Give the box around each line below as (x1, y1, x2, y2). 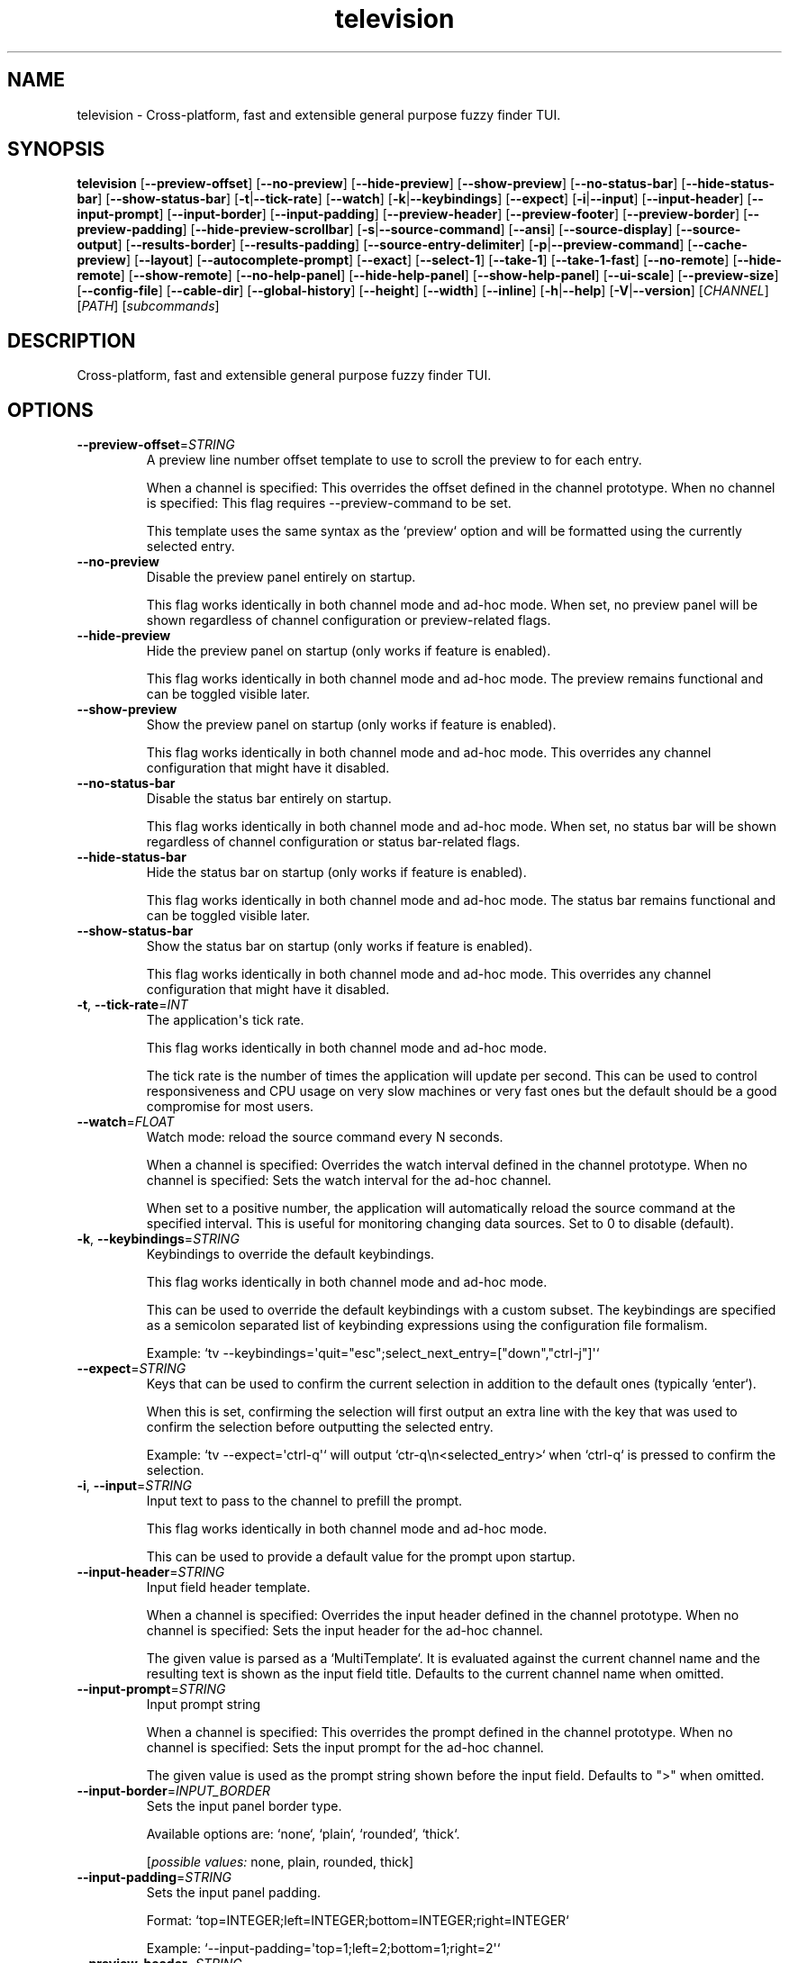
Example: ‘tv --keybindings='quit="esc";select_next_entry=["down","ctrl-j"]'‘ (146, 1345, 600, 1361)
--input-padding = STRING (77, 1869, 232, 1886)
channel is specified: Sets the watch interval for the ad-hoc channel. (146, 1172, 552, 1189)
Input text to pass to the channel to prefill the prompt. (146, 1493, 463, 1509)
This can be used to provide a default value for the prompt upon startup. (146, 1549, 576, 1565)
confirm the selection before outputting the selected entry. (146, 1419, 494, 1435)
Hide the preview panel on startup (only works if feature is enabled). (146, 643, 551, 659)
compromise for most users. (146, 1099, 314, 1115)
